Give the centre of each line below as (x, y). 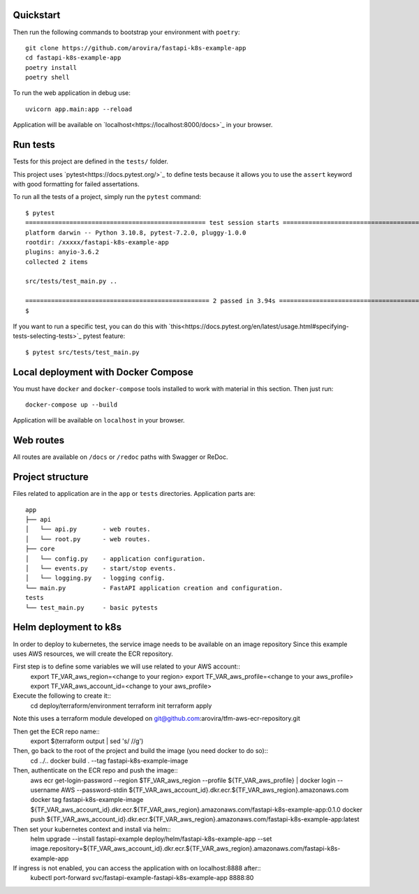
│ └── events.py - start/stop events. (101, 569)
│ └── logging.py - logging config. (95, 578)
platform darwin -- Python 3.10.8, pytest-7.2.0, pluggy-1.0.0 (136, 233)
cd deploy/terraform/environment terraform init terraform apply (121, 705)
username (45, 790)
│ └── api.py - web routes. (88, 529)
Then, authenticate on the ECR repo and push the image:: (95, 770)
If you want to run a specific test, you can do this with (90, 327)
